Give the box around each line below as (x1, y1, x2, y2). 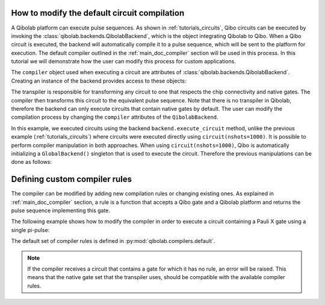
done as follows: (11, 159, 52, 166)
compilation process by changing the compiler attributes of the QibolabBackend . (11, 113, 219, 121)
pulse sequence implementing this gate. (11, 207, 111, 214)
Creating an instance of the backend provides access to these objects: (11, 77, 187, 84)
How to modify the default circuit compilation (11, 8, 185, 18)
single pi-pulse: (11, 226, 50, 233)
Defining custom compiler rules (11, 174, 132, 184)
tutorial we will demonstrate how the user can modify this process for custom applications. (11, 58, 236, 65)
